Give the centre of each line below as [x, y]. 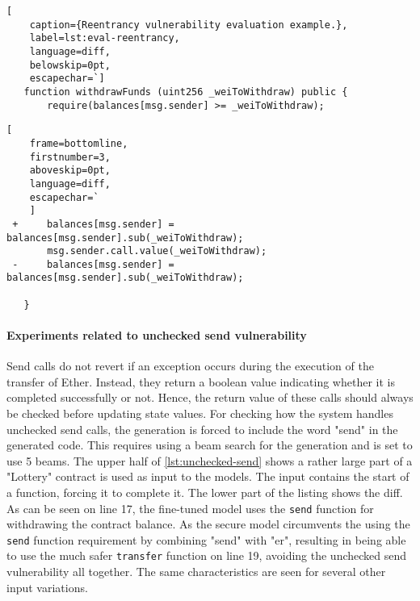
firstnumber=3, [70, 157]
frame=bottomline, [79, 143]
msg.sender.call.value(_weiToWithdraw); [157, 251]
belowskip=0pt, [70, 65]
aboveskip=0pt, [70, 171]
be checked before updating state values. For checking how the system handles [200, 413]
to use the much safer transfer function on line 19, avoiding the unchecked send [207, 555]
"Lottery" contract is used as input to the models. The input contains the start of [208, 476]
